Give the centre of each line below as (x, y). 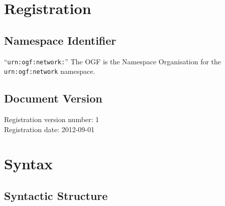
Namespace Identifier (60, 40)
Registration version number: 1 (52, 119)
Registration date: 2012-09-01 (49, 129)
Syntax (29, 164)
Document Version (53, 98)
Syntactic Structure (56, 196)
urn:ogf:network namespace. (50, 71)
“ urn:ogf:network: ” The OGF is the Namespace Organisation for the (113, 61)
